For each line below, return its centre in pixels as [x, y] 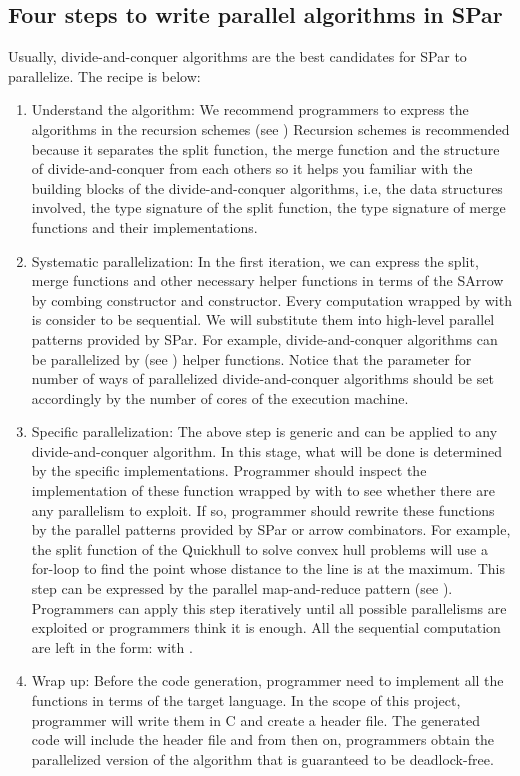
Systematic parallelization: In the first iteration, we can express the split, [255, 260]
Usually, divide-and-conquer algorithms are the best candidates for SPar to [237, 56]
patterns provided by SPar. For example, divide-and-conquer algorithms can [264, 338]
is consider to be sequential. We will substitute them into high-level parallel [263, 319]
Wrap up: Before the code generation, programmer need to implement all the [267, 680]
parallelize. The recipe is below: [104, 75]
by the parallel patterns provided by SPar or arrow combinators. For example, [271, 529]
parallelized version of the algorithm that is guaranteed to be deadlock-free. [262, 758]
